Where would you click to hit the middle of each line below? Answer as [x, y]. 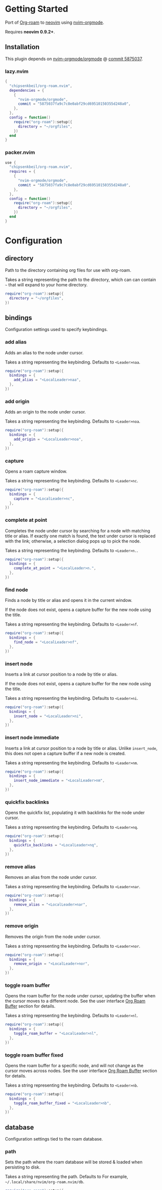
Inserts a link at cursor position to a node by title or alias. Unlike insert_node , [81, 748]
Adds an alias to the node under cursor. [44, 352]
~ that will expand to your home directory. [46, 284]
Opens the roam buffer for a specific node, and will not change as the [74, 1065]
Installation [22, 47]
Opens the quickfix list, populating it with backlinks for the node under [75, 813]
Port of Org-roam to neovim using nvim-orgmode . [55, 22]
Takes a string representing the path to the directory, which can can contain [81, 280]
